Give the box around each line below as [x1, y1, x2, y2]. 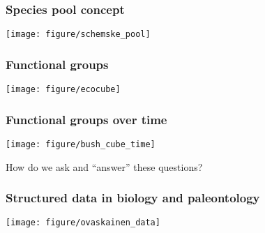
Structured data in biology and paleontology [6, 189, 260, 206]
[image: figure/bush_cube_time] [6, 139, 156, 149]
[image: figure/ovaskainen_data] [6, 218, 160, 228]
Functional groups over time [6, 110, 167, 128]
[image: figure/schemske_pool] [6, 29, 151, 40]
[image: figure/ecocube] [6, 84, 121, 95]
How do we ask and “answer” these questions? [6, 159, 203, 174]
